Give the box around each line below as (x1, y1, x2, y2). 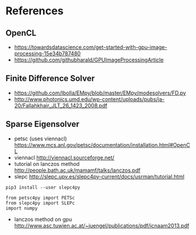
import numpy (5, 205, 38, 211)
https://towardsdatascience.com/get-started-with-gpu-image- (14, 43, 167, 51)
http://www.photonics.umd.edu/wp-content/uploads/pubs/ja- (14, 95, 165, 102)
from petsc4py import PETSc (5, 195, 75, 200)
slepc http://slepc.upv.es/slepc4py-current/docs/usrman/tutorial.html (14, 173, 185, 180)
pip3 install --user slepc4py (5, 184, 81, 190)
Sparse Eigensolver (5, 119, 80, 129)
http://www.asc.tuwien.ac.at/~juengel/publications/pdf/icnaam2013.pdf (14, 222, 189, 229)
